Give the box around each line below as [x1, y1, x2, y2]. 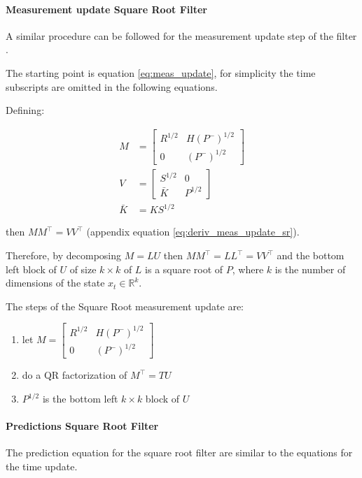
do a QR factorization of [22, 368, 127, 382]
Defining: [6, 103, 45, 117]
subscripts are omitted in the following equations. [6, 79, 218, 94]
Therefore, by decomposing [6, 248, 122, 263]
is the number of [274, 261, 346, 276]
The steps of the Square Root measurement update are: [6, 298, 244, 313]
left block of [6, 261, 57, 276]
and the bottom [277, 248, 344, 263]
